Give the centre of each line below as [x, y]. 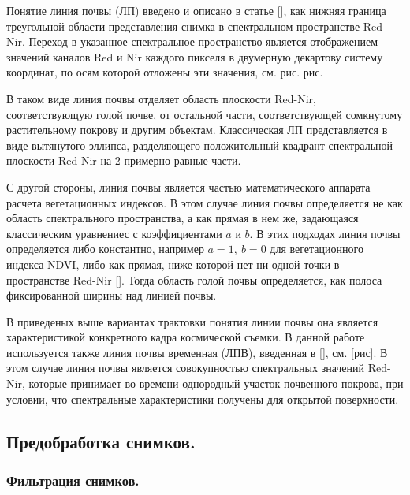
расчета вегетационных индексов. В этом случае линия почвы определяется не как [205, 202]
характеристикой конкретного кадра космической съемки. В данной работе [186, 337]
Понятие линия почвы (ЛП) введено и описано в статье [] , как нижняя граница [196, 10]
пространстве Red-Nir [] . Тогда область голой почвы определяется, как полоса [194, 279]
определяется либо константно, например [105, 249]
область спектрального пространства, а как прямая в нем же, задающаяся [183, 218]
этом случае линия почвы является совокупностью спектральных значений [186, 368]
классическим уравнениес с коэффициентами [114, 233]
